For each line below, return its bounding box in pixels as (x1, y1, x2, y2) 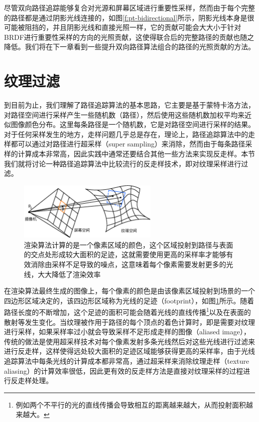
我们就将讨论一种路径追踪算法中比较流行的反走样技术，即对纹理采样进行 (4, 158, 241, 168)
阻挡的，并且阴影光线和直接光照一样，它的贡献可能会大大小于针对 (24, 22, 241, 32)
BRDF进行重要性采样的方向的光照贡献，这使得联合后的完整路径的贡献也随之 (4, 31, 255, 42)
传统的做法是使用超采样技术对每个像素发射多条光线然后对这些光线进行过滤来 (4, 336, 255, 346)
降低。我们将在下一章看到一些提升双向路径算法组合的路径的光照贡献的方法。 (4, 41, 255, 52)
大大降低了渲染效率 (37, 269, 101, 279)
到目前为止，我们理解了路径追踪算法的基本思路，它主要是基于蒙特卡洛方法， (4, 100, 255, 110)
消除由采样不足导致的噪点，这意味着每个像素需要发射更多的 (30, 259, 226, 269)
